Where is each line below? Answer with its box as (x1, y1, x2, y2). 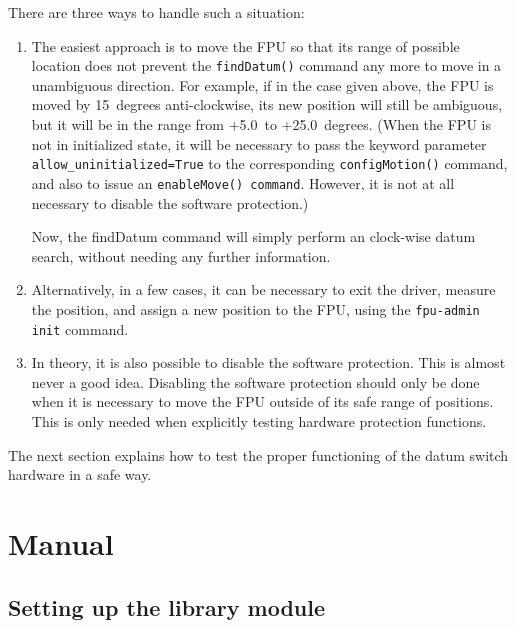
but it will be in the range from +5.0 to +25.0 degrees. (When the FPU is (31, 114, 491, 135)
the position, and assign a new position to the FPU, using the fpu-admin (31, 298, 480, 319)
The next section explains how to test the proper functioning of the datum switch (8, 444, 509, 465)
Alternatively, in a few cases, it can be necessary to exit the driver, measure (31, 279, 496, 300)
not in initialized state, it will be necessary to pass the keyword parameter (31, 133, 487, 154)
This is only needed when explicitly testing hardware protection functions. (31, 411, 487, 431)
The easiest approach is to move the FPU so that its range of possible (31, 35, 460, 56)
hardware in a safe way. (8, 464, 152, 485)
